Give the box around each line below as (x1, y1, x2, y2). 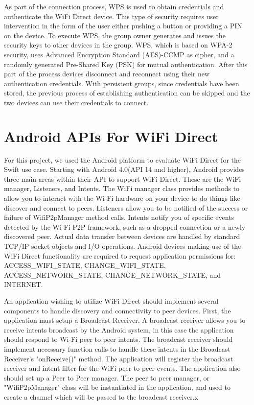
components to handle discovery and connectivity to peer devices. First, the (4, 305, 231, 315)
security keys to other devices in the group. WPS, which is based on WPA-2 (4, 40, 232, 50)
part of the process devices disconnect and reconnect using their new (4, 69, 210, 79)
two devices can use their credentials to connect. (4, 97, 149, 107)
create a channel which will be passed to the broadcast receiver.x (4, 391, 199, 402)
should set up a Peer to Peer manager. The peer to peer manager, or (4, 372, 209, 382)
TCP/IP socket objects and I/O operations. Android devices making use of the (4, 241, 241, 251)
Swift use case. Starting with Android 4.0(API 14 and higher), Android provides (4, 164, 245, 174)
